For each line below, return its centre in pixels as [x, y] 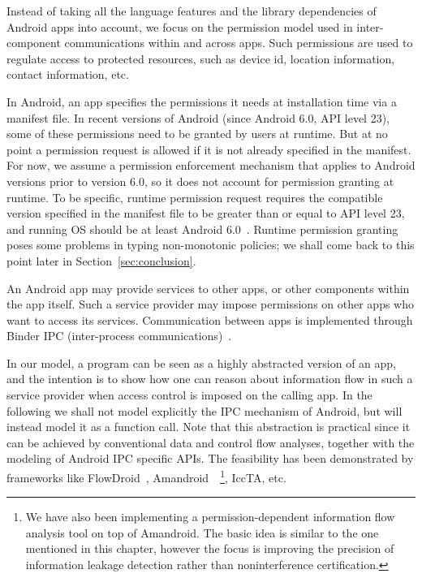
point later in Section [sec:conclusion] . [101, 260]
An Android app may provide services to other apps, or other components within [208, 288]
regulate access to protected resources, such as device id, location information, [201, 58]
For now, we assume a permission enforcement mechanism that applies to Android [211, 165]
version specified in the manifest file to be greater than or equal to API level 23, [206, 213]
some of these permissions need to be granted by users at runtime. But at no [197, 134]
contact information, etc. [68, 74]
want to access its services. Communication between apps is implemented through [210, 319]
